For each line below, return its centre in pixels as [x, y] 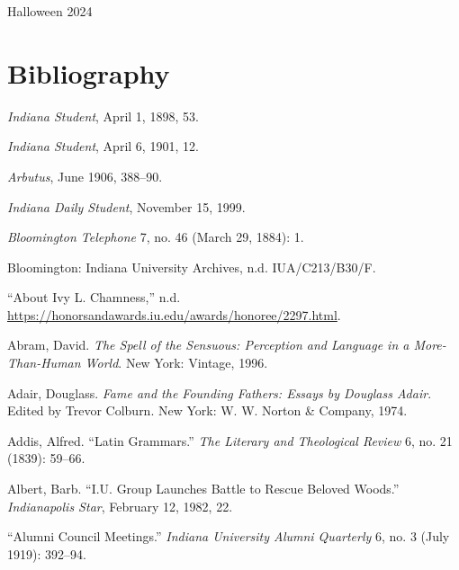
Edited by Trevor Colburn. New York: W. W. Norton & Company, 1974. [207, 410]
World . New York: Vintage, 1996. [176, 363]
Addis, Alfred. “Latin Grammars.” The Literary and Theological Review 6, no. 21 [230, 440]
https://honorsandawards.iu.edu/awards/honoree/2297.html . [174, 314]
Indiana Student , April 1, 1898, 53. [103, 116]
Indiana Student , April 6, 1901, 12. [103, 146]
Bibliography [89, 72]
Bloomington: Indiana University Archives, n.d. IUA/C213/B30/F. [192, 267]
